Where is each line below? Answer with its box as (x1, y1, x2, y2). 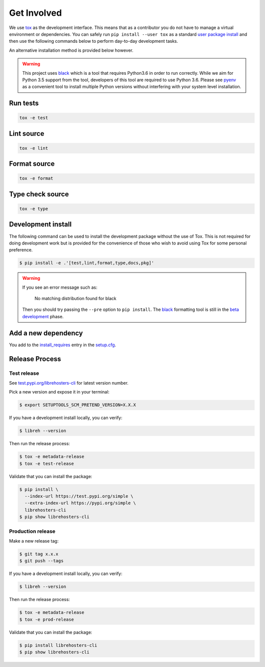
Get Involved (9, 7, 62, 18)
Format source (9, 160, 55, 168)
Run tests (9, 99, 39, 108)
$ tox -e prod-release (19, 616, 74, 622)
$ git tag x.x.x (19, 551, 59, 557)
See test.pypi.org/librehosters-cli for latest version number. (9, 380, 129, 386)
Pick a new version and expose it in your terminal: (9, 389, 110, 395)
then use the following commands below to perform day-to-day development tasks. (9, 38, 179, 44)
